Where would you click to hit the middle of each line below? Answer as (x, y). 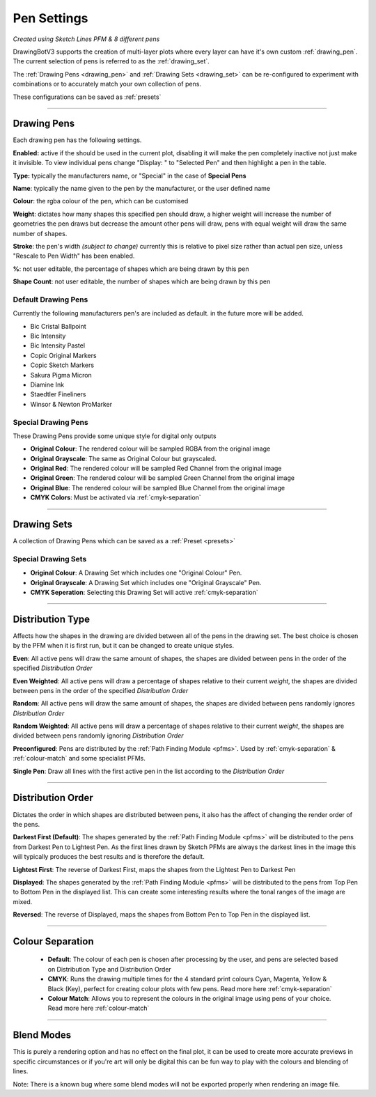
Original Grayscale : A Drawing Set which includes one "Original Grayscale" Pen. (146, 582)
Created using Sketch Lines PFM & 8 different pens (86, 39)
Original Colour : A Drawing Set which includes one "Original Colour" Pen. (136, 573)
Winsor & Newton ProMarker (71, 404)
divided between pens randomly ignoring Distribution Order (98, 736)
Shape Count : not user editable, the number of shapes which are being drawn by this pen (142, 281)
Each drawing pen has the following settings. (77, 140)
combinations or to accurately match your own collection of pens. (107, 84)
